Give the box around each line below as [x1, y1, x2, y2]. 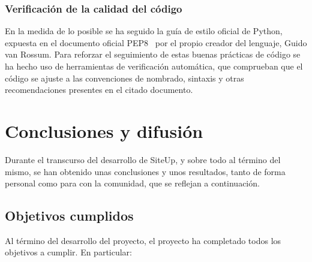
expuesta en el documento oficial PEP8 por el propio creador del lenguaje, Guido [5, 36, 307, 49]
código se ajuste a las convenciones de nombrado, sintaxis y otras [5, 71, 244, 84]
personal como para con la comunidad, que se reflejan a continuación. [5, 177, 260, 189]
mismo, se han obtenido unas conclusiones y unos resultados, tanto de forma [5, 165, 286, 177]
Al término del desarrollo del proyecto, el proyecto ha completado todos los [5, 234, 281, 246]
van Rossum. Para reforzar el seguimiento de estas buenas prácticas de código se [5, 48, 301, 61]
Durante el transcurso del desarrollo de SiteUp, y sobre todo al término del [5, 153, 281, 165]
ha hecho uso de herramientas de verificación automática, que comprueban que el [5, 60, 303, 72]
